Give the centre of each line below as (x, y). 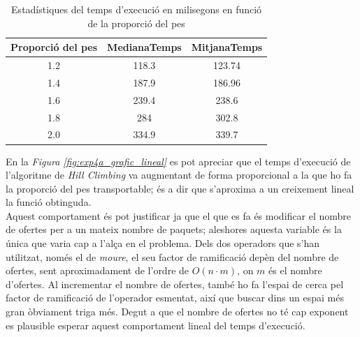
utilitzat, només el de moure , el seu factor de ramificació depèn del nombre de (172, 256)
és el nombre (295, 270)
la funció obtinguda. (49, 202)
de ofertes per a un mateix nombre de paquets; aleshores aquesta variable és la (174, 229)
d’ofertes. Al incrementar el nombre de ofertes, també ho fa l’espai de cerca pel (175, 284)
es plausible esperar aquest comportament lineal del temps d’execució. (156, 325)
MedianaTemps (144, 47)
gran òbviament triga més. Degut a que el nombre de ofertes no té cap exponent (177, 312)
